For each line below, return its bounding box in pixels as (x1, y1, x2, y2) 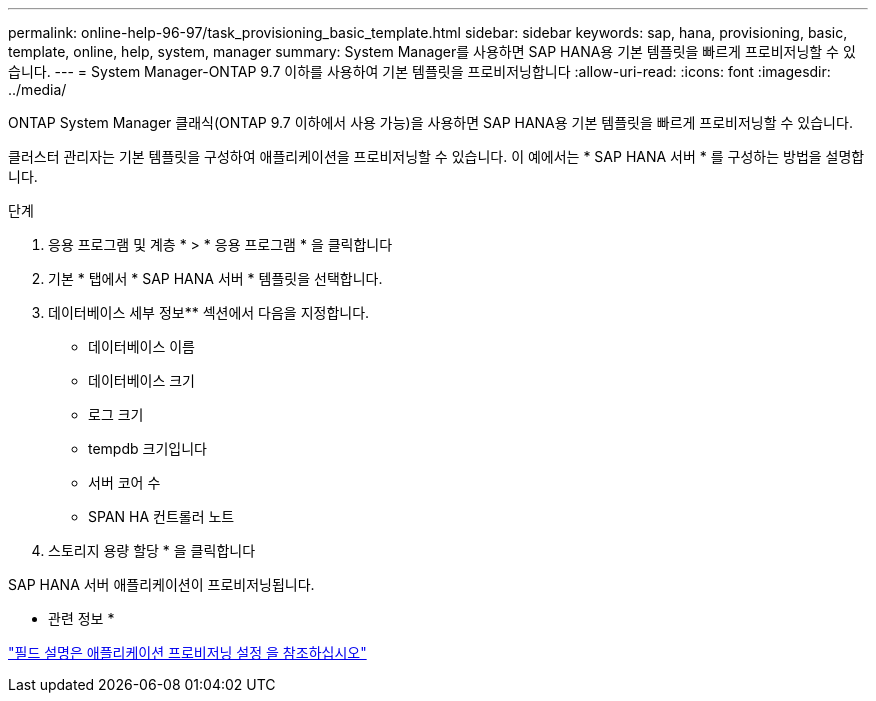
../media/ (8, 81, 67, 98)
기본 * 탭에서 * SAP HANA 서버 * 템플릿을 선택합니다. (48, 270, 383, 287)
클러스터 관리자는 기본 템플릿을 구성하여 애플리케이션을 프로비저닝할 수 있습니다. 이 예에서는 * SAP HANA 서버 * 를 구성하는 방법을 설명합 (8, 148, 865, 165)
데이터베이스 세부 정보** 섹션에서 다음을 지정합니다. (48, 304, 370, 321)
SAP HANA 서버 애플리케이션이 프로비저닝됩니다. (8, 576, 315, 593)
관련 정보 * (48, 610, 115, 627)
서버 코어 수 (88, 474, 161, 491)
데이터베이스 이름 (88, 338, 195, 355)
